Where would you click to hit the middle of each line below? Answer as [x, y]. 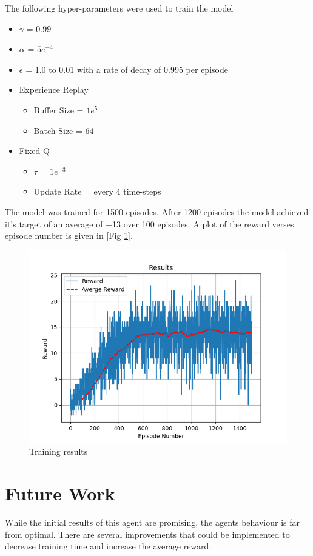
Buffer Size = [59, 109]
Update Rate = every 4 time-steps [97, 191]
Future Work [60, 493]
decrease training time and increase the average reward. [108, 546]
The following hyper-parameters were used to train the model [119, 8]
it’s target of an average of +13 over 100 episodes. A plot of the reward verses [150, 223]
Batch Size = [58, 130]
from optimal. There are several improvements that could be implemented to [147, 534]
